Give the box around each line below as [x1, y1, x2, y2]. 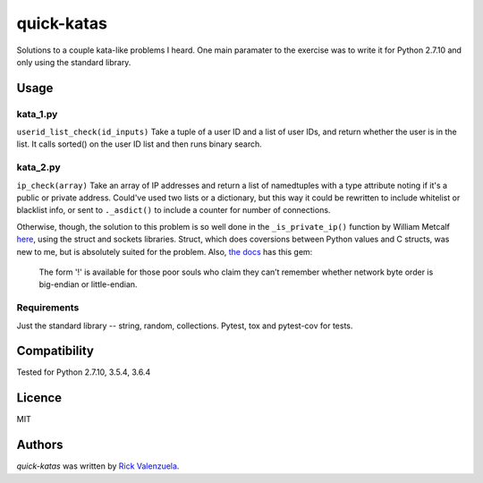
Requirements [16, 301, 80, 314]
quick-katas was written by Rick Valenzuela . [16, 461, 180, 471]
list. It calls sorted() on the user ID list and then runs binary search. [16, 139, 263, 149]
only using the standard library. [16, 56, 131, 67]
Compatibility [16, 343, 94, 359]
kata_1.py [16, 107, 58, 120]
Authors [16, 437, 64, 453]
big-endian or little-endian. [38, 279, 138, 290]
